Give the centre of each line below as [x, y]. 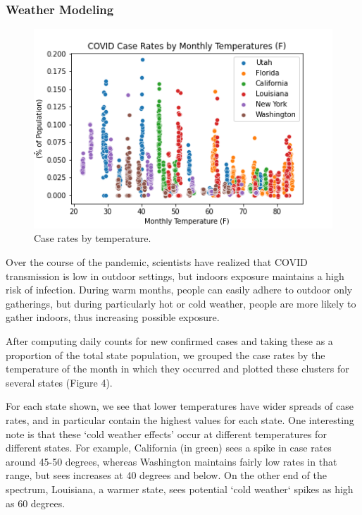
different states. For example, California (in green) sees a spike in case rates [169, 448]
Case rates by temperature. [93, 238]
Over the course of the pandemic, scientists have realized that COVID [157, 262]
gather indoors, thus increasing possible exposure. [113, 317]
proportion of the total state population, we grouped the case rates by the [166, 355]
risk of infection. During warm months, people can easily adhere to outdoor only [179, 290]
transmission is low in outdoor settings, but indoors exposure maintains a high [175, 275]
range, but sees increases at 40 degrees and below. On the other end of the [166, 475]
